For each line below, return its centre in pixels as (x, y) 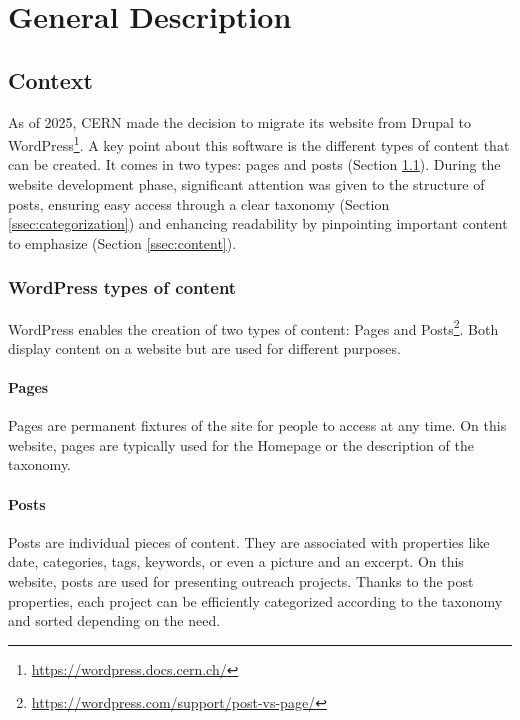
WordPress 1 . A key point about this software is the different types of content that (259, 143)
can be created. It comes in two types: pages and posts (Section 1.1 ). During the (254, 164)
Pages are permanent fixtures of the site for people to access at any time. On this (257, 425)
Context (50, 79)
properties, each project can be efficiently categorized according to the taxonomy (255, 600)
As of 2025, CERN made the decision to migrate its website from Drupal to (239, 121)
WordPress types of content (122, 287)
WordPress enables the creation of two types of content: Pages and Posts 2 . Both (253, 327)
